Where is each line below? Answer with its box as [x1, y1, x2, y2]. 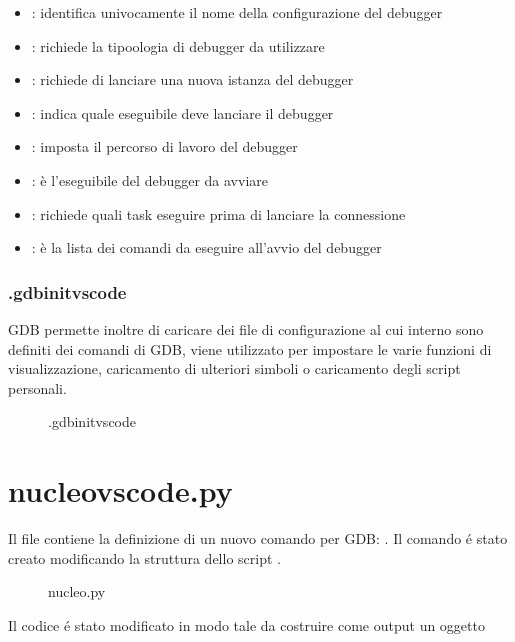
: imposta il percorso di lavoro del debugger [31, 136, 298, 157]
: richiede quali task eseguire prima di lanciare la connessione [31, 203, 406, 224]
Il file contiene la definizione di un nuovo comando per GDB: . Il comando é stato [8, 528, 508, 549]
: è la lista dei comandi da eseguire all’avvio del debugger [31, 237, 382, 258]
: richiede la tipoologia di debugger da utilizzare [31, 35, 325, 56]
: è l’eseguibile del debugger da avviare [31, 169, 269, 190]
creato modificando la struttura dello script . [8, 547, 281, 568]
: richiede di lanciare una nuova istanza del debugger [31, 69, 354, 90]
